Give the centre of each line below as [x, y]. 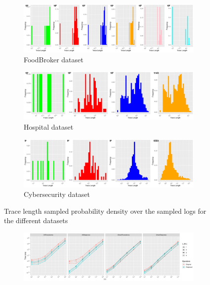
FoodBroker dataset [54, 59]
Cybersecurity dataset [57, 194]
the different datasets [36, 220]
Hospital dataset [49, 126]
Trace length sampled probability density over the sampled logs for [105, 211]
